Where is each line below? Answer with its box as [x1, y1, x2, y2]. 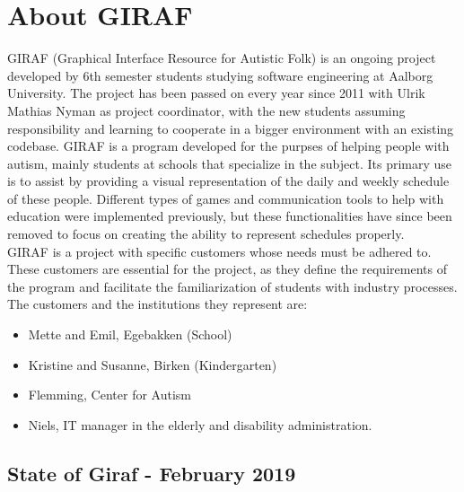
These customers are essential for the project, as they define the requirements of [7, 259, 447, 278]
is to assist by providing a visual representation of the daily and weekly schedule [7, 171, 450, 190]
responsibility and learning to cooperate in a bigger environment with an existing [7, 119, 454, 137]
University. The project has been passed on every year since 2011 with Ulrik [7, 83, 425, 102]
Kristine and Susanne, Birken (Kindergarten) [28, 355, 277, 373]
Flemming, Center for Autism [28, 385, 191, 404]
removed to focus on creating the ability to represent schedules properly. [7, 224, 405, 243]
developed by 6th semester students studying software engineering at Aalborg [7, 66, 433, 84]
